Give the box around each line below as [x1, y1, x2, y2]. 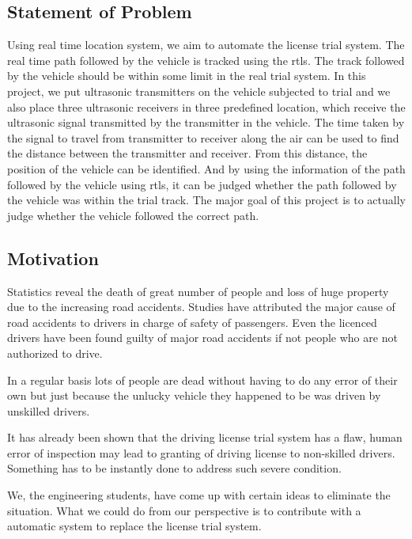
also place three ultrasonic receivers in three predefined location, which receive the [7, 98, 406, 115]
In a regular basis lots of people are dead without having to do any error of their [7, 371, 398, 388]
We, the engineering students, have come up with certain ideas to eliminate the [7, 487, 391, 503]
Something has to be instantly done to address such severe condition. [7, 460, 342, 476]
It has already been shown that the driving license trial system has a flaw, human [7, 429, 403, 446]
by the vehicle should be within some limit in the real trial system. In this [7, 67, 366, 84]
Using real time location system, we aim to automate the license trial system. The [7, 36, 405, 53]
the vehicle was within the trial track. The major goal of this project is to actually [7, 192, 406, 208]
